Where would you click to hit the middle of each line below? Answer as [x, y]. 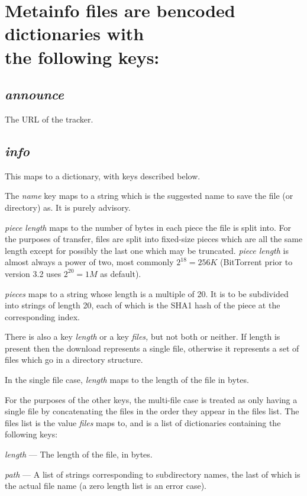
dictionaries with [75, 33]
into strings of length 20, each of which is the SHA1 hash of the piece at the [143, 305]
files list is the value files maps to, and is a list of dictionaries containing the [143, 422]
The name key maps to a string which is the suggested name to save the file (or [149, 196]
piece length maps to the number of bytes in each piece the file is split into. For [148, 227]
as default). [121, 273]
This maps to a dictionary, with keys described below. [103, 175]
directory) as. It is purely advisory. [68, 207]
